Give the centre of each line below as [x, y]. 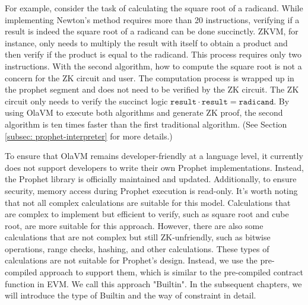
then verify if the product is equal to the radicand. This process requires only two [153, 54]
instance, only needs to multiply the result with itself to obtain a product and [146, 42]
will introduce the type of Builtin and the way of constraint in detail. [131, 295]
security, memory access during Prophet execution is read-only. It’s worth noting [151, 190]
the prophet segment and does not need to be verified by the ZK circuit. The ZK [152, 89]
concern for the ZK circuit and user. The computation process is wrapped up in [150, 77]
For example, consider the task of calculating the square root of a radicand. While [154, 8]
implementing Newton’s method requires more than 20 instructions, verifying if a [152, 19]
